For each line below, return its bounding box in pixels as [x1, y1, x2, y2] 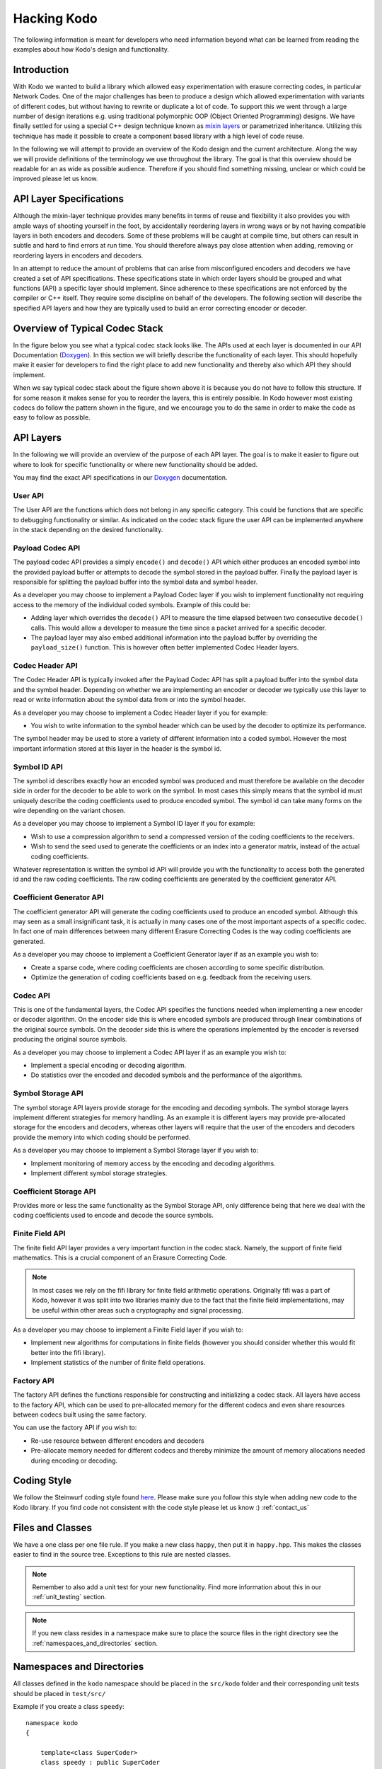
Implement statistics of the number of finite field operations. [30, 1359, 206, 1367]
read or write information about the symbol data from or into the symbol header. [13, 696, 246, 704]
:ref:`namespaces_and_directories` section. [32, 1639, 158, 1647]
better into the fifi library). [30, 1348, 106, 1356]
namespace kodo [25, 1719, 79, 1727]
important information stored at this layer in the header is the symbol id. [13, 744, 222, 753]
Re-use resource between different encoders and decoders [30, 1436, 204, 1445]
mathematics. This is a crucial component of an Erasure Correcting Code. [13, 1253, 228, 1262]
